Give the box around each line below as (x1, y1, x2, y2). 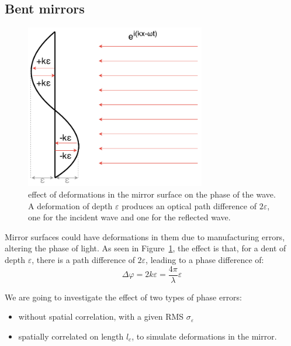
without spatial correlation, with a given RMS (18, 310, 184, 323)
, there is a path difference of (32, 254, 135, 266)
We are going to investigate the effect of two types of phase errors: (5, 290, 243, 303)
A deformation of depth (28, 199, 113, 212)
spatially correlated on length (18, 330, 124, 342)
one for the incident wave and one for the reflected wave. (28, 211, 231, 223)
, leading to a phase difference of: (145, 254, 264, 266)
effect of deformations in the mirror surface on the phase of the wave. (28, 188, 276, 200)
